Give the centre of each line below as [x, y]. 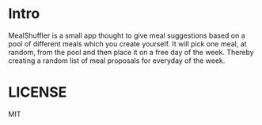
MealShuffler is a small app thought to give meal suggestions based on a [127, 35]
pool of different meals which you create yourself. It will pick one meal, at [127, 43]
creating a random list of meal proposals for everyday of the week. [117, 61]
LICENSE [38, 92]
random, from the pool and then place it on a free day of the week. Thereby [131, 52]
